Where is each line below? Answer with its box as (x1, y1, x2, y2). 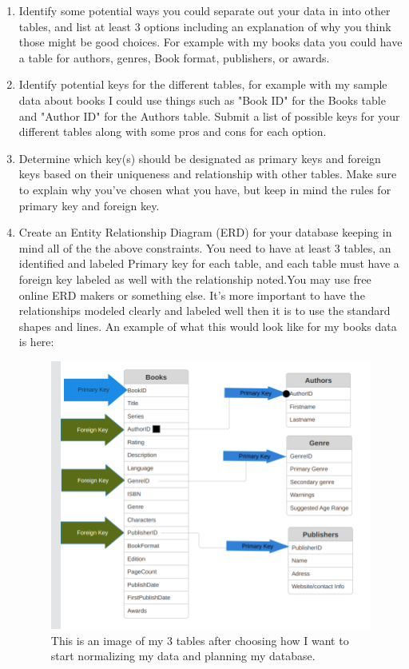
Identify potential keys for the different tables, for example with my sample (18, 76, 387, 93)
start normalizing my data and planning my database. (50, 647, 316, 664)
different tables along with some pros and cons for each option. (18, 123, 327, 140)
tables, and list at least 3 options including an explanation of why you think (18, 18, 391, 34)
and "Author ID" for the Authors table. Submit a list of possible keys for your (18, 107, 400, 124)
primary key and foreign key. (18, 197, 160, 213)
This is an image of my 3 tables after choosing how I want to (50, 631, 349, 648)
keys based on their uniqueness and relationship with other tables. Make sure (18, 165, 397, 182)
